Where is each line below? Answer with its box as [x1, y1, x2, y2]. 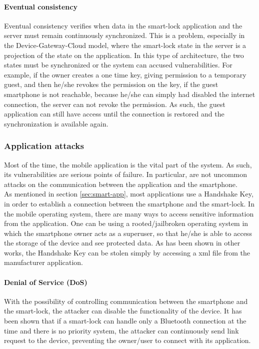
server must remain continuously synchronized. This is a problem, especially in [4, 30, 245, 40]
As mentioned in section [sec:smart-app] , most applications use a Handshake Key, [4, 188, 253, 199]
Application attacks [4, 139, 84, 152]
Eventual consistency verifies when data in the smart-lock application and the [4, 20, 242, 30]
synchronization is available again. [4, 118, 108, 128]
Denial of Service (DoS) [4, 276, 87, 287]
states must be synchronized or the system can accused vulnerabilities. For [4, 59, 232, 70]
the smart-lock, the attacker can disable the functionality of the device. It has [4, 305, 242, 316]
